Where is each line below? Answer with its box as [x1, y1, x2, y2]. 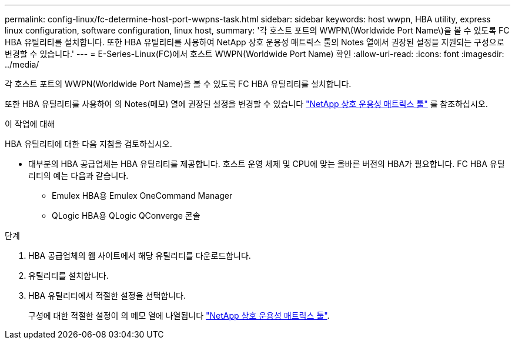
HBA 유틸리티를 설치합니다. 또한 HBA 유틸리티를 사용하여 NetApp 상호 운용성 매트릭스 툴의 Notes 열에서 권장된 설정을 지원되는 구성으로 [5, 37, 504, 47]
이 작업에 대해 [5, 119, 55, 129]
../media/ [5, 59, 39, 69]
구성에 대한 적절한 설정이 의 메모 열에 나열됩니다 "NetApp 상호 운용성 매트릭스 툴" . [28, 310, 330, 320]
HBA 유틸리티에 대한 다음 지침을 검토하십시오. [5, 139, 172, 149]
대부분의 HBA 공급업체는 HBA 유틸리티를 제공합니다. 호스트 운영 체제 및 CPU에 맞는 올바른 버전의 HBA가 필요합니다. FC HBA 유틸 [28, 159, 505, 169]
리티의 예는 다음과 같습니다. [28, 171, 129, 181]
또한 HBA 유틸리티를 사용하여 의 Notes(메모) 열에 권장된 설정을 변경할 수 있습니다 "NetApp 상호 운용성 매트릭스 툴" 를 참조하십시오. [5, 99, 488, 109]
